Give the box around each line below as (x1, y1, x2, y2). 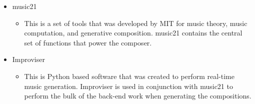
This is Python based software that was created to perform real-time (24, 70, 234, 81)
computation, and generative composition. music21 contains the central (24, 27, 242, 38)
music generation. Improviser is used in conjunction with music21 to (24, 80, 233, 91)
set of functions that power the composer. (24, 37, 152, 47)
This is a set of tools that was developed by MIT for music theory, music (24, 17, 247, 28)
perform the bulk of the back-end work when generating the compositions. (24, 90, 251, 101)
